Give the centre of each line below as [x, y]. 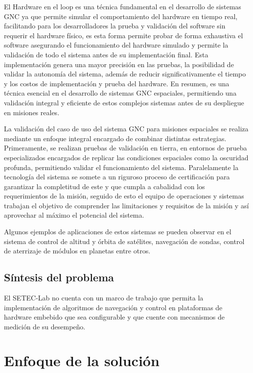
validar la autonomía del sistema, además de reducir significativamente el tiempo [125, 74]
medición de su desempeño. [45, 326]
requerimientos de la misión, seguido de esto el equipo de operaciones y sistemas [124, 196]
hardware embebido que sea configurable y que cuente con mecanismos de [115, 317]
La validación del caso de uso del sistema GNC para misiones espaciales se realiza [126, 129]
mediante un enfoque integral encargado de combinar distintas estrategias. [115, 138]
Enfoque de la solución [82, 360]
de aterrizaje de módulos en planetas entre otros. [77, 251]
